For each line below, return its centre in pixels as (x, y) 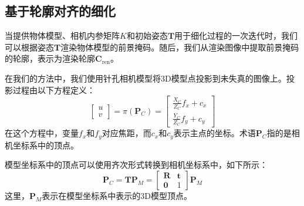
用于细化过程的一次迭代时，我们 (236, 36)
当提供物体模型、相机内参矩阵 (62, 36)
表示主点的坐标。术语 (215, 133)
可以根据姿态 (29, 47)
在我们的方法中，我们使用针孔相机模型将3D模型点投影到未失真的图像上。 (146, 78)
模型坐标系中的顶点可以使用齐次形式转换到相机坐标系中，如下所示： (136, 165)
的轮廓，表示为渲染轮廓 (50, 58)
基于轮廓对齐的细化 (60, 11)
